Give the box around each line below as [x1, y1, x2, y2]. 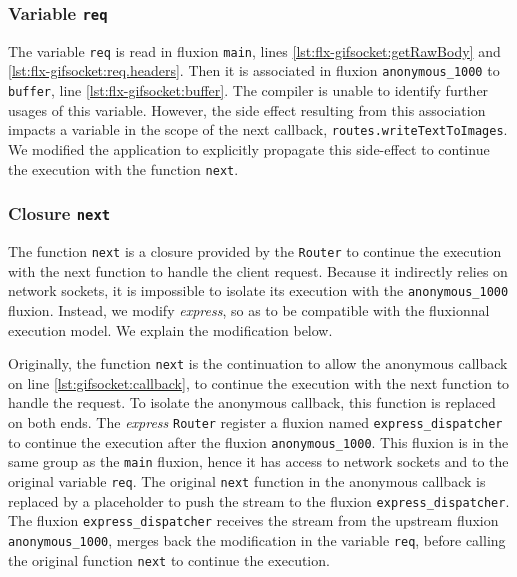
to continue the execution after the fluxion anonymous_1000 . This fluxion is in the [8, 431, 509, 452]
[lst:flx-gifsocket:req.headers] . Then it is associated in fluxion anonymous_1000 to [8, 60, 500, 81]
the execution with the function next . [8, 158, 239, 179]
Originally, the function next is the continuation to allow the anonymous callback [8, 353, 508, 374]
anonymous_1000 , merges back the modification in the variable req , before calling [8, 529, 506, 550]
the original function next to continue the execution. [8, 549, 330, 570]
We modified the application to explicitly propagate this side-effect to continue [8, 139, 490, 159]
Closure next [8, 201, 111, 226]
